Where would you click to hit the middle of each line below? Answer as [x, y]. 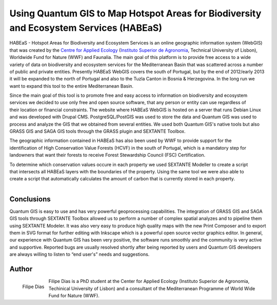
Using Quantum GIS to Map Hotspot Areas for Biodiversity [135, 13]
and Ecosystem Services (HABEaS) [86, 28]
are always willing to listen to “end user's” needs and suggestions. [80, 254]
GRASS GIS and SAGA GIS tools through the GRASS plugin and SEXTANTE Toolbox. [97, 131]
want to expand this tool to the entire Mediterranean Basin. [71, 86]
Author [21, 269]
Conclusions [30, 199]
